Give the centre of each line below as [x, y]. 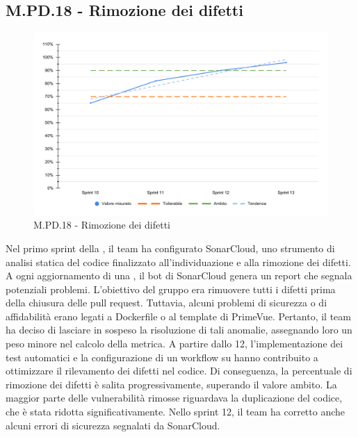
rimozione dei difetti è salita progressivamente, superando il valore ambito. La [171, 384]
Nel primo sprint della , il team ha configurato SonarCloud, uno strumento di [170, 248]
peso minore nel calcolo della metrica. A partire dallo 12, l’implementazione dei [174, 344]
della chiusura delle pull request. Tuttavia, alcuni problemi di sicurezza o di [166, 303]
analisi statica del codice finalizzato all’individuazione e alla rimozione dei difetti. [178, 262]
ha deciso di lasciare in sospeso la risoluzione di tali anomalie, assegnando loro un [179, 330]
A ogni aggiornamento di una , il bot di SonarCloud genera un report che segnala [179, 275]
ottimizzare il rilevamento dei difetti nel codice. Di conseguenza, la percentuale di [179, 371]
